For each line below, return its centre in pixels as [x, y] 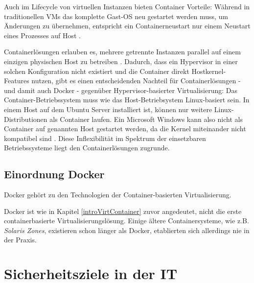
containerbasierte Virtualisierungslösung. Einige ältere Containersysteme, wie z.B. [127, 221]
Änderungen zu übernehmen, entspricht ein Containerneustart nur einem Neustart [127, 26]
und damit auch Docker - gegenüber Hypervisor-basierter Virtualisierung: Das [121, 90]
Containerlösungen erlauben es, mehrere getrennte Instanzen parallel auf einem [122, 52]
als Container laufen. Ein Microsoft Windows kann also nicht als [146, 119]
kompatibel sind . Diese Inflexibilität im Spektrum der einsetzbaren [105, 138]
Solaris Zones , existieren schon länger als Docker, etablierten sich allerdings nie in [127, 230]
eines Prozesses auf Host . [42, 35]
